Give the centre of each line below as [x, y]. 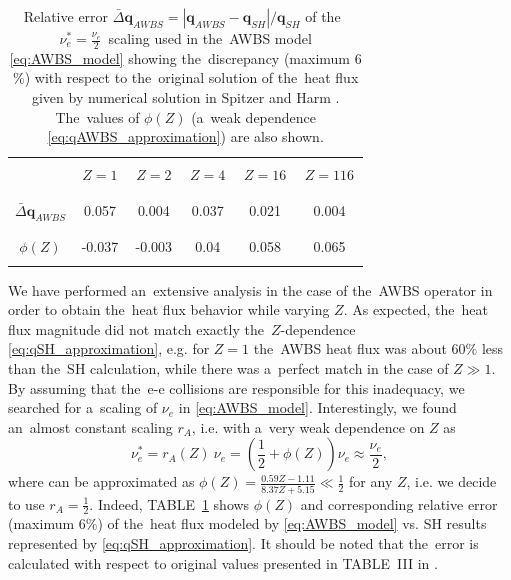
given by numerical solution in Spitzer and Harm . [185, 97]
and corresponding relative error [399, 503]
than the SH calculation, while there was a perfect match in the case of [228, 367]
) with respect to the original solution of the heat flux [191, 77]
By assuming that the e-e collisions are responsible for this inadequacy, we [236, 387]
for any [371, 481]
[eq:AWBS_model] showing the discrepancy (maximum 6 [185, 57]
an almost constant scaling [90, 426]
